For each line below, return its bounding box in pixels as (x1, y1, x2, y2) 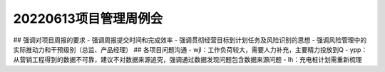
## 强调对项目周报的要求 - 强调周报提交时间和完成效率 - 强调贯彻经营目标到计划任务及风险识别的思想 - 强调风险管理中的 (13, 36, 367, 44)
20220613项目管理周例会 (13, 11, 163, 26)
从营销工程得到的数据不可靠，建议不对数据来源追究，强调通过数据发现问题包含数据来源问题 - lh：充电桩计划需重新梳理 (13, 56, 362, 64)
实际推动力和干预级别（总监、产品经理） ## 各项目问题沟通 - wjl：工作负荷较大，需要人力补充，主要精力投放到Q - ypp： (13, 45, 368, 53)
